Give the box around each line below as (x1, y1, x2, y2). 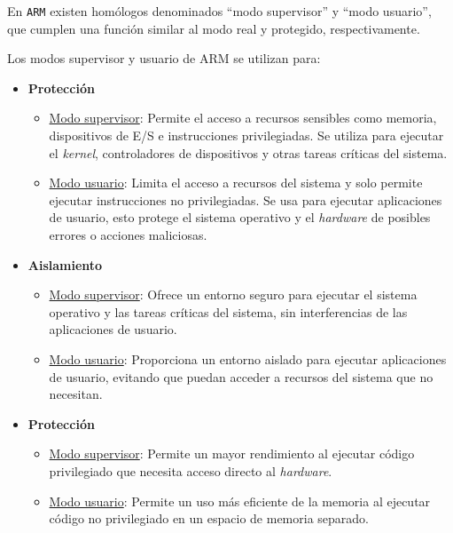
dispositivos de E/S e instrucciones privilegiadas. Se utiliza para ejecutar (49, 126, 444, 145)
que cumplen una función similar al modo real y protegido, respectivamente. (7, 19, 420, 37)
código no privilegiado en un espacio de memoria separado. (49, 509, 369, 528)
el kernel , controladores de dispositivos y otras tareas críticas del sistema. (49, 143, 448, 162)
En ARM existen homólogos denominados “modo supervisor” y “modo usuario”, (7, 2, 432, 20)
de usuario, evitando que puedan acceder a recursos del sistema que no (49, 367, 433, 386)
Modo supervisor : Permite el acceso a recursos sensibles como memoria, (49, 108, 437, 127)
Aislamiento (27, 255, 103, 274)
